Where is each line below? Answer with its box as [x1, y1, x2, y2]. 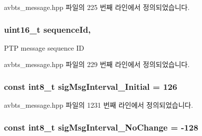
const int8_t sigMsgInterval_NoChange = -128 [4, 121, 199, 133]
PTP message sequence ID [4, 42, 84, 53]
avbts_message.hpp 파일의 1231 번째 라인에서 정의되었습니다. [4, 100, 193, 110]
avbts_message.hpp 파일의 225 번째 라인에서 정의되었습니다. [4, 2, 190, 12]
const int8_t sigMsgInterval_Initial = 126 [4, 80, 177, 92]
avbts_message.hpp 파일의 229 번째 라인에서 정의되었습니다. [4, 59, 190, 69]
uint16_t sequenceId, [4, 23, 91, 35]
